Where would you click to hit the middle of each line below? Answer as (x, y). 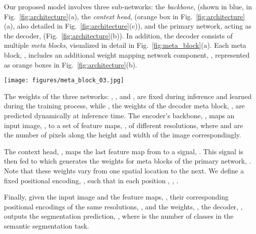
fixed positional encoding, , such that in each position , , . (91, 180)
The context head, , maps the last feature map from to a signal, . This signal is (124, 151)
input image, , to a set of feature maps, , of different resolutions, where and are (124, 125)
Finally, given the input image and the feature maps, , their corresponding (116, 197)
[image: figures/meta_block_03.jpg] (64, 81)
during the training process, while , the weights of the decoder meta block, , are (125, 106)
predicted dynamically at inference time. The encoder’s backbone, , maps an (119, 115)
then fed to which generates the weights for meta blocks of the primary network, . (128, 161)
